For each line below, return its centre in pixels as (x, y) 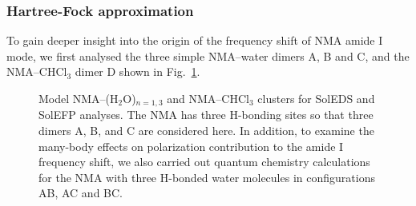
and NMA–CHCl (208, 98)
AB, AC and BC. (81, 193)
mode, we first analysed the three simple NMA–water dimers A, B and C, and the (208, 55)
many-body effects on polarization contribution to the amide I (191, 146)
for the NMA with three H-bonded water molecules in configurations (207, 177)
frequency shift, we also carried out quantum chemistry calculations (204, 162)
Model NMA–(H (79, 98)
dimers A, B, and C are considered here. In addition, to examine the (206, 131)
